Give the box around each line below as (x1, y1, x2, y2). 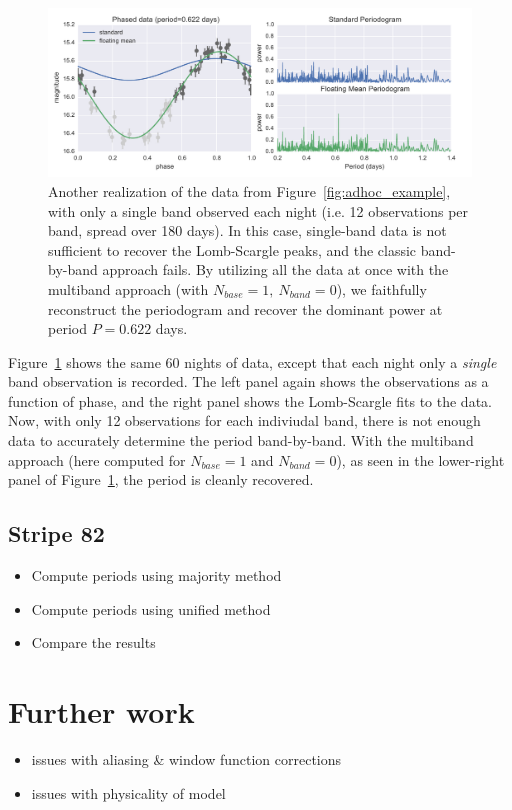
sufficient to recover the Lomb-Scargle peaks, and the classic (48, 239, 417, 260)
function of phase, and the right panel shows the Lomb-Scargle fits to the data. (8, 390, 492, 411)
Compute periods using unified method (31, 598, 271, 619)
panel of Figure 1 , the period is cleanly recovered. (8, 469, 314, 490)
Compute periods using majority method (31, 565, 282, 586)
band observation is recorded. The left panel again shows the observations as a (8, 371, 489, 392)
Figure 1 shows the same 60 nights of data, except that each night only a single (8, 351, 497, 372)
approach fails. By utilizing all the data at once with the (102, 259, 449, 280)
